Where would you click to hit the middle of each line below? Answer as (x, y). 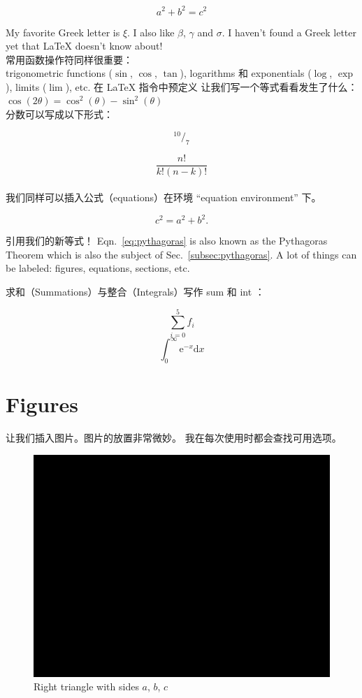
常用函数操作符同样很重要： (69, 59)
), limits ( (26, 86)
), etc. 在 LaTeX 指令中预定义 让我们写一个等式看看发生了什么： (211, 86)
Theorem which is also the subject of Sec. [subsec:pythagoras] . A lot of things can (181, 254)
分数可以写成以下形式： (59, 114)
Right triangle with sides (86, 686)
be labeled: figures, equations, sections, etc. (98, 268)
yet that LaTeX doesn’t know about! (84, 46)
